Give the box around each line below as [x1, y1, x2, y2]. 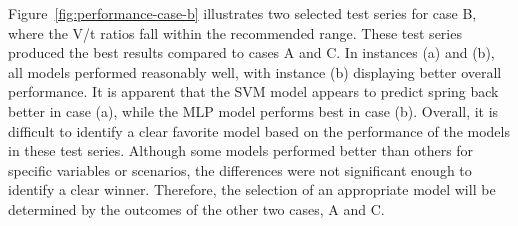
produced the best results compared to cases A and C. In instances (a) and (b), [8, 42, 495, 63]
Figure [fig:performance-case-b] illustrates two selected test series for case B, [8, 3, 477, 23]
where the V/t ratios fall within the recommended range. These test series [8, 22, 462, 43]
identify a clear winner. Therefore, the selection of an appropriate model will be [8, 179, 496, 200]
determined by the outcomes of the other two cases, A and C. [8, 198, 385, 219]
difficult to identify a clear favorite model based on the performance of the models [8, 120, 510, 141]
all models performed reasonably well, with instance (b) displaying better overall [8, 61, 502, 82]
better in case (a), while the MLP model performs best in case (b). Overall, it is [8, 100, 499, 121]
